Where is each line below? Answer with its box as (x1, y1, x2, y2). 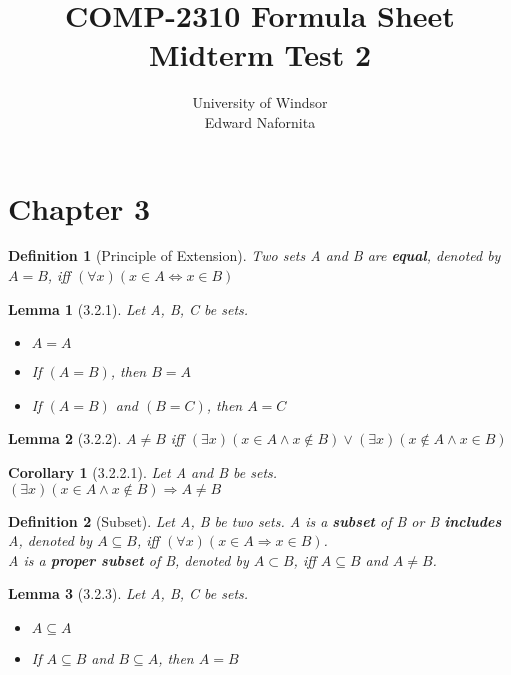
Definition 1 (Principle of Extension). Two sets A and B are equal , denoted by (8, 245, 501, 266)
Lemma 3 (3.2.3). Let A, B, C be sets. (8, 583, 249, 604)
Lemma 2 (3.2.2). (8, 428, 122, 449)
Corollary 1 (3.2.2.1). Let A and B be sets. (8, 462, 278, 482)
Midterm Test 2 (148, 34, 371, 75)
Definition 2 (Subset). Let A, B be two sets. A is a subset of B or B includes (8, 510, 502, 531)
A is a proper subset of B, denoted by (8, 549, 249, 570)
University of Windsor (192, 92, 328, 113)
